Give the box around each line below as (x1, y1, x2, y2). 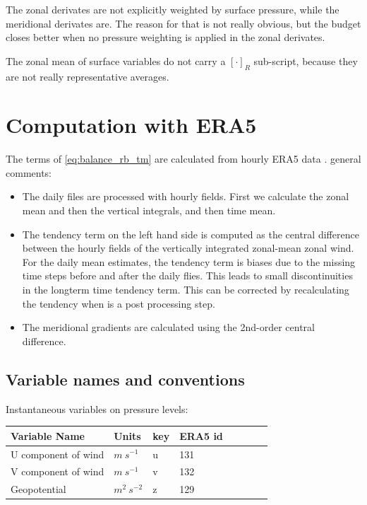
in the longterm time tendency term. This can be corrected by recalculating (22, 282, 349, 297)
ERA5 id (179, 428, 223, 443)
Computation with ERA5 (6, 110, 257, 139)
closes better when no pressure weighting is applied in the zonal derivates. (6, 30, 325, 45)
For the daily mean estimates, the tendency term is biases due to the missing (22, 254, 356, 269)
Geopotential (11, 482, 66, 497)
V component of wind (11, 464, 104, 479)
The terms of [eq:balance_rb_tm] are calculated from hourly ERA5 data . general (6, 151, 361, 166)
